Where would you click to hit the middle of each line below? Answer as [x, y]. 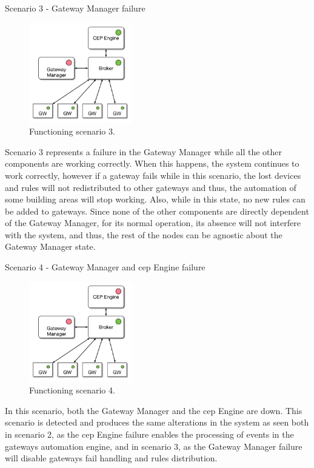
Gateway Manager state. [50, 246]
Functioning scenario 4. [72, 390]
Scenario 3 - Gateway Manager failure [75, 8]
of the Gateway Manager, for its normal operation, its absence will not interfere [153, 223]
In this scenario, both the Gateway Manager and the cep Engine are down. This [154, 410]
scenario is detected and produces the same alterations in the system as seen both [157, 422]
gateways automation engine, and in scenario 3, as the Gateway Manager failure [154, 446]
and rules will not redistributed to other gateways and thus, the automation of [151, 187]
